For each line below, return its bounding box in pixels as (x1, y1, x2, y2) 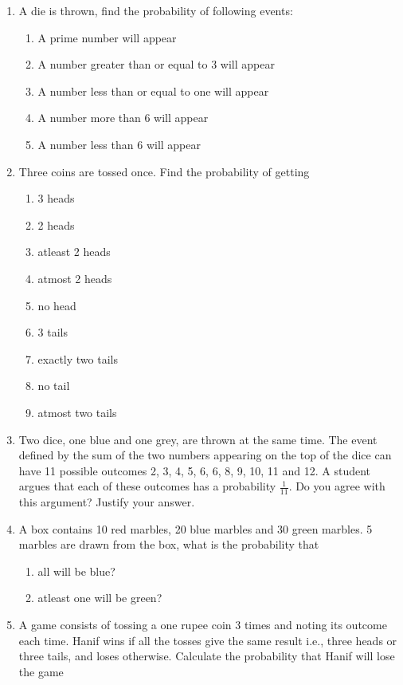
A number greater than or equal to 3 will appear (37, 56, 275, 73)
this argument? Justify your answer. (18, 494, 195, 510)
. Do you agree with (288, 478, 385, 494)
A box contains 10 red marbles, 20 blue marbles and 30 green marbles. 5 (18, 520, 373, 537)
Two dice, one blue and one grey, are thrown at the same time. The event (18, 431, 378, 447)
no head (37, 297, 76, 313)
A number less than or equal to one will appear (37, 82, 269, 99)
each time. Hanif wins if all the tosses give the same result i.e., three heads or (18, 632, 397, 648)
